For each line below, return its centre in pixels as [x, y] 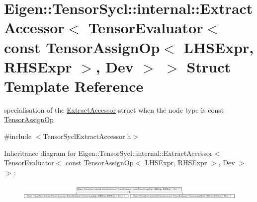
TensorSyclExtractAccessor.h [87, 136]
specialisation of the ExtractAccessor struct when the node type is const [114, 109]
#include [18, 136]
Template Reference [74, 86]
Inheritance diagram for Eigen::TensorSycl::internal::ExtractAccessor [108, 153]
